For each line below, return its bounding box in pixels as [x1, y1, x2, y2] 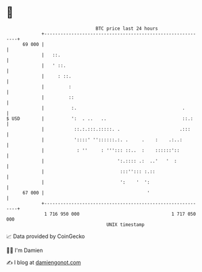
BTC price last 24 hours [96, 25, 158, 32]
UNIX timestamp [106, 221, 145, 228]
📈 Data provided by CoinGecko [6, 233, 85, 240]
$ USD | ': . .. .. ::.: [6, 115, 194, 122]
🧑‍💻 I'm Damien [6, 247, 44, 254]
